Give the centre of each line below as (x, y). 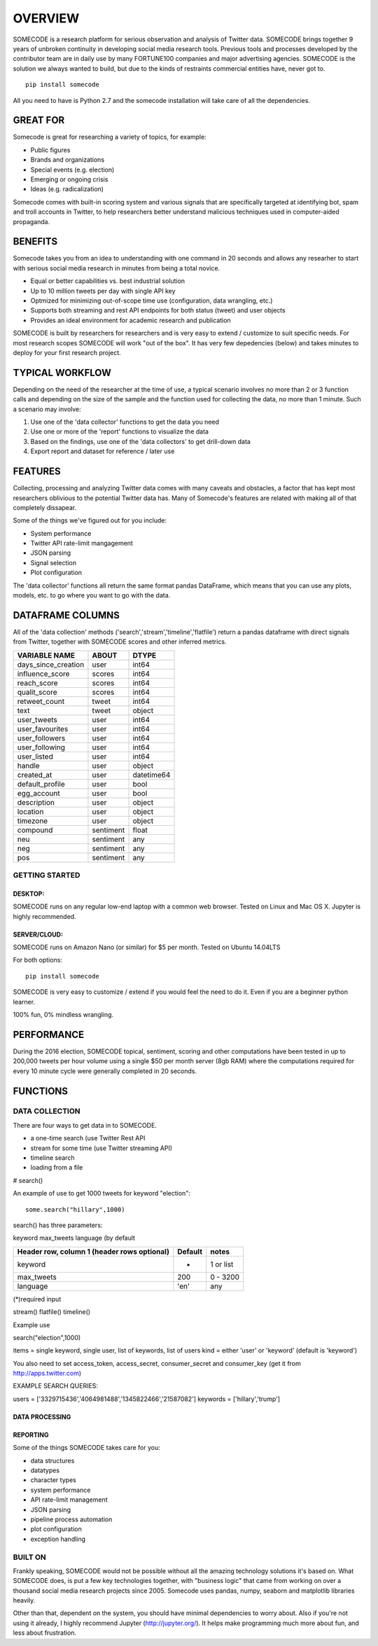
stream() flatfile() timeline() (52, 1312)
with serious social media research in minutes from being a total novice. (117, 268)
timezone (33, 821)
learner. (24, 1002)
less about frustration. (45, 1633)
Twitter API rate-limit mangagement (82, 544)
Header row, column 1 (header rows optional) (93, 1252)
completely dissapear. (45, 507)
